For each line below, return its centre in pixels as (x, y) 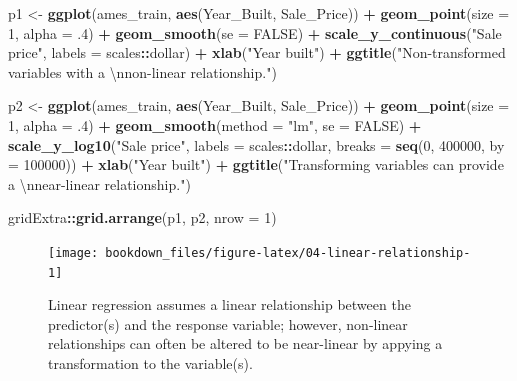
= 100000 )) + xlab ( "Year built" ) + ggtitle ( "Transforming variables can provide (256, 164)
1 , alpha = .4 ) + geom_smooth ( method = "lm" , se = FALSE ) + (215, 124)
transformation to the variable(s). (150, 363)
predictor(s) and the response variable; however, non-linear (228, 323)
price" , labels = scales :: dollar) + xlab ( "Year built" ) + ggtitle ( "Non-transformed (257, 52)
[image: (73, 252)
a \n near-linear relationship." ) (99, 183)
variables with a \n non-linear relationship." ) (142, 71)
